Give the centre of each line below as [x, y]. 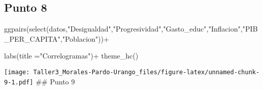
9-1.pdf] [19, 82]
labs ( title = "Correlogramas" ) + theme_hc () [71, 56]
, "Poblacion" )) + [85, 38]
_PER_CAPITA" [32, 38]
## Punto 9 [55, 81]
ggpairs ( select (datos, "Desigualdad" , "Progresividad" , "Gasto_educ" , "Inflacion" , [123, 29]
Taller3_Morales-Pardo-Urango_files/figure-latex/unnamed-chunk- [147, 72]
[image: [17, 72]
